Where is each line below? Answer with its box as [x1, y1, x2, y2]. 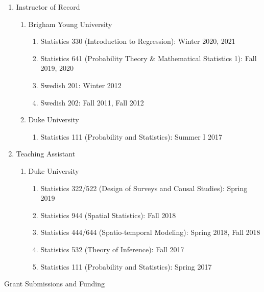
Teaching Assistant [16, 148, 76, 159]
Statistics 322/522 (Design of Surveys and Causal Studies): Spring [40, 182, 248, 193]
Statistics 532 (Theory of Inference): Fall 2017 [40, 244, 184, 254]
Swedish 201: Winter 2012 [40, 79, 122, 90]
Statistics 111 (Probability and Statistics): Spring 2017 [40, 261, 212, 272]
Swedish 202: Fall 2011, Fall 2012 [40, 97, 144, 108]
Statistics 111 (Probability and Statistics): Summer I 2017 [40, 131, 223, 142]
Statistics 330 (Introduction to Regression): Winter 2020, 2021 [40, 36, 235, 46]
